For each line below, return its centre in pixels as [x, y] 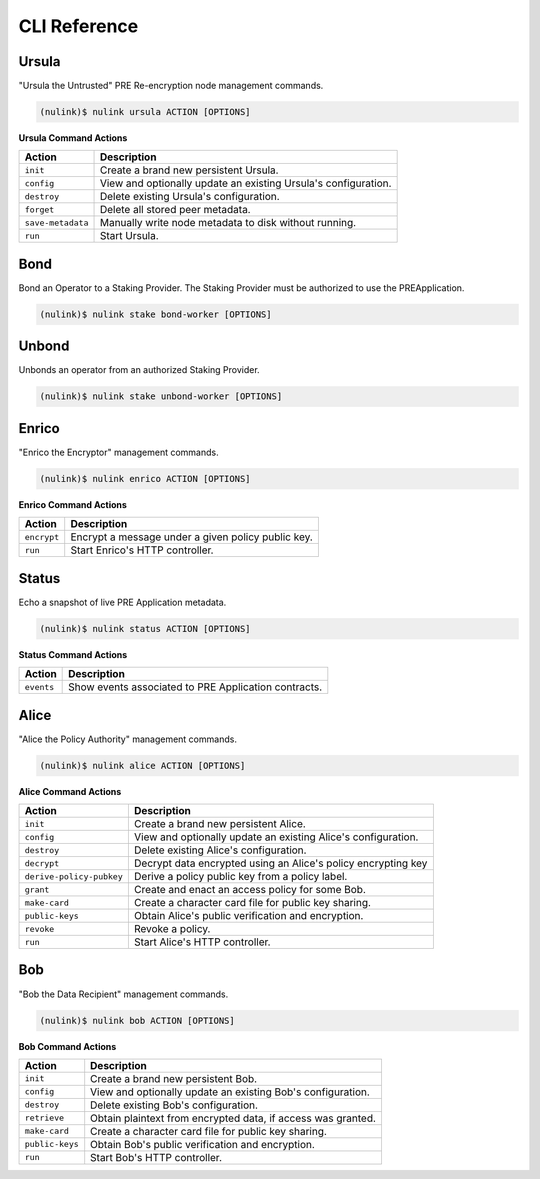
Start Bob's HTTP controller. [156, 1157]
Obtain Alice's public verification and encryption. [248, 916]
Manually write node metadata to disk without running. [228, 223]
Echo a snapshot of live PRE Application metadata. [122, 602]
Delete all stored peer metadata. [175, 210]
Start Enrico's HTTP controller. [142, 550]
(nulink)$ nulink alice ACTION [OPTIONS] [142, 765]
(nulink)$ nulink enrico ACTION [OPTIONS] [145, 478]
